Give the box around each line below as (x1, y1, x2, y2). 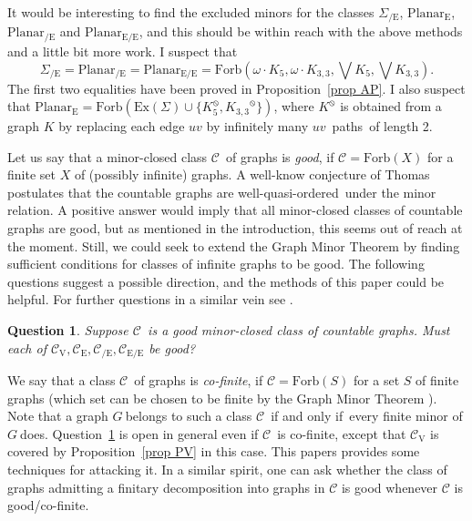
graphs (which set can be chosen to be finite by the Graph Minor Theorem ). (7, 388, 437, 407)
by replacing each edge (58, 117, 185, 136)
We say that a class (7, 371, 116, 390)
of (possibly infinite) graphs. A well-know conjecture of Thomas (74, 165, 430, 184)
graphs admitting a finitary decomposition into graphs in (7, 477, 325, 496)
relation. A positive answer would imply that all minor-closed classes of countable (7, 200, 463, 220)
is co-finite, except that (277, 424, 406, 443)
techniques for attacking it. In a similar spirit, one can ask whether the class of (7, 460, 447, 479)
